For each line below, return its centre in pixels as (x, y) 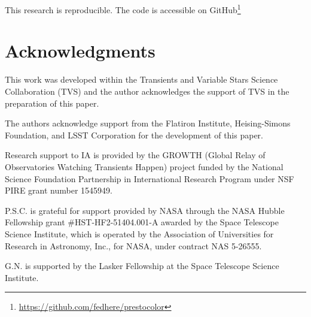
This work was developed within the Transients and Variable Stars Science (141, 79)
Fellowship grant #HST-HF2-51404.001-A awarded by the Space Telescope (142, 222)
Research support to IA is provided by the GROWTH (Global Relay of (135, 155)
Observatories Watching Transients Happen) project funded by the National (144, 166)
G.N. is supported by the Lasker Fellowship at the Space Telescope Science (142, 266)
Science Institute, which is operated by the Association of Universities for (139, 233)
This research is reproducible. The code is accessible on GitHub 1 (123, 9)
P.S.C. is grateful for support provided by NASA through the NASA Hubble (145, 210)
